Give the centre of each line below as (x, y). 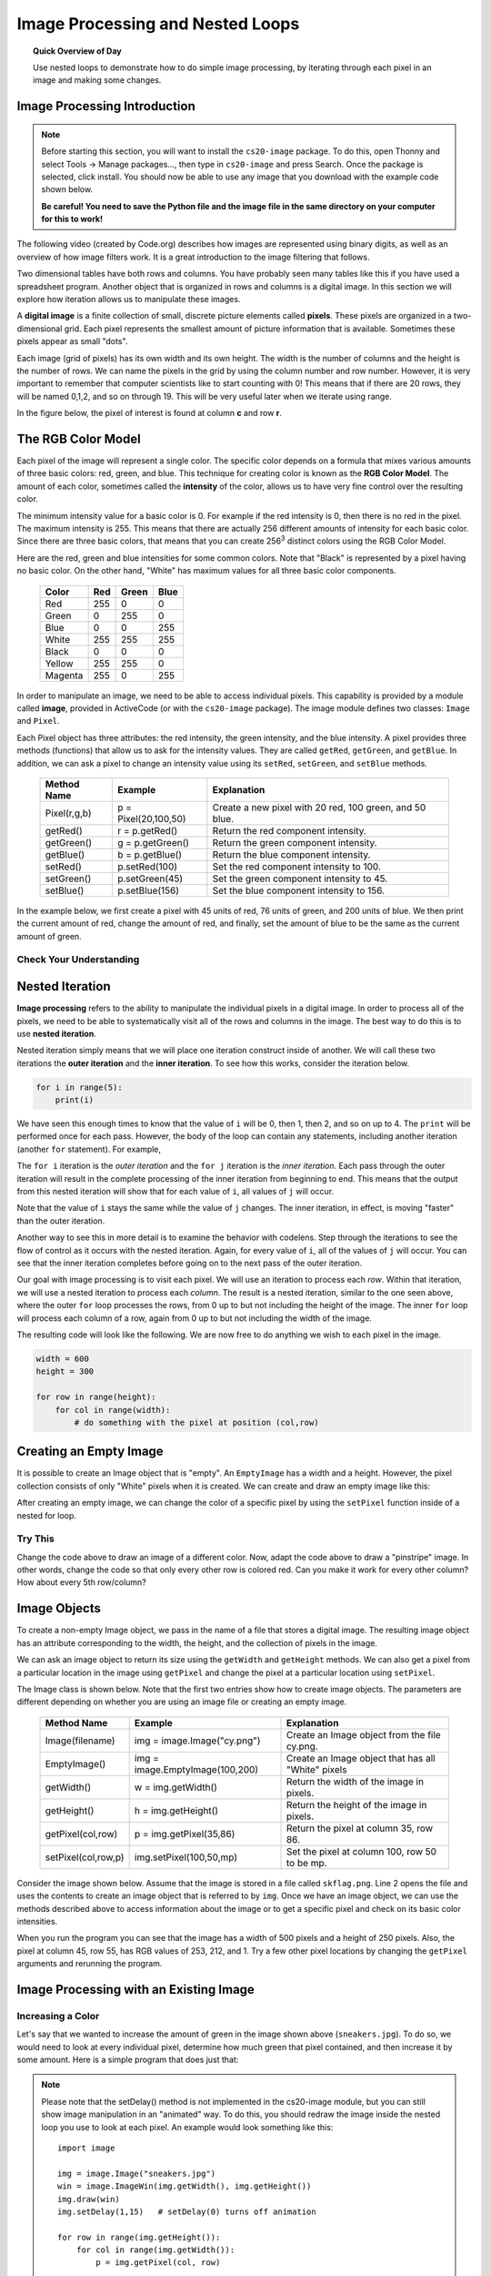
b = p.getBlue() (149, 854)
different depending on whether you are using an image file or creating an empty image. (182, 1702)
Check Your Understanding (78, 960)
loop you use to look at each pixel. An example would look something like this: (187, 2127)
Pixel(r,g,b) (68, 813)
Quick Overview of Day (77, 51)
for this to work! (72, 219)
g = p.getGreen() (153, 842)
